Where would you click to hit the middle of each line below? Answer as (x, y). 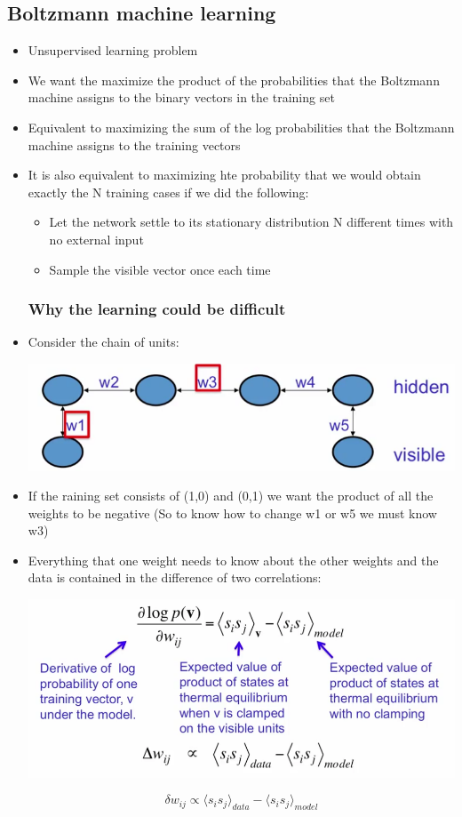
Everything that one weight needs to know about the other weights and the (233, 560)
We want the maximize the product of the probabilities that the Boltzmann (234, 80)
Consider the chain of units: (104, 342)
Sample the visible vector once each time (160, 269)
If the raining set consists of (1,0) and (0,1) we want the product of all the (231, 496)
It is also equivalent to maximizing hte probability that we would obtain (224, 175)
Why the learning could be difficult (157, 309)
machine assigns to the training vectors (134, 144)
